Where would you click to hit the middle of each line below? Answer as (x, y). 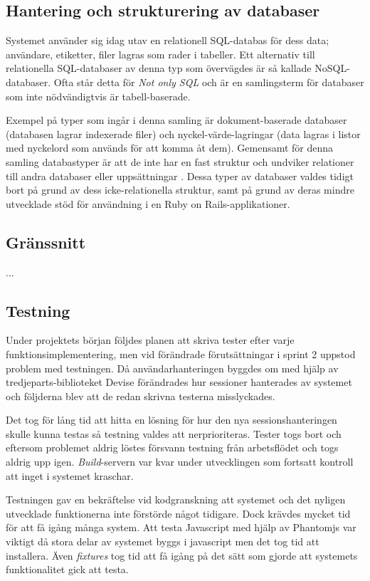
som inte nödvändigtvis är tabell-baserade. (98, 96)
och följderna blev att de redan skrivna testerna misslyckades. (141, 396)
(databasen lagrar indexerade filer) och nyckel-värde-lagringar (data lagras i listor (183, 134)
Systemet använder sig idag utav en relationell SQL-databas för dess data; (168, 40)
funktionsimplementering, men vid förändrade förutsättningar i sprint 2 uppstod (181, 354)
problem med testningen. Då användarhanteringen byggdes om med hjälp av (172, 368)
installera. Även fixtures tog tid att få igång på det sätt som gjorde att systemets (182, 555)
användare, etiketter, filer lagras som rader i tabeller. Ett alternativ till (160, 54)
